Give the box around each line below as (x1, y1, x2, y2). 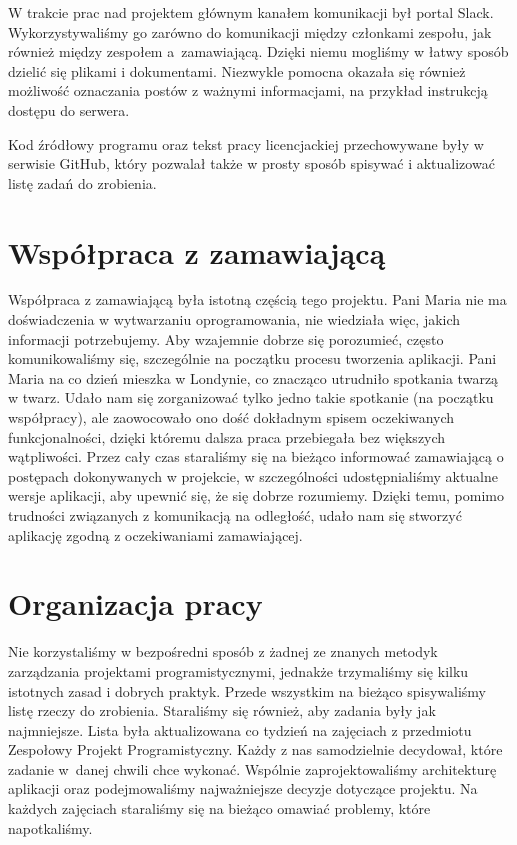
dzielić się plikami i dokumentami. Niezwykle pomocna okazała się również (8, 60, 466, 81)
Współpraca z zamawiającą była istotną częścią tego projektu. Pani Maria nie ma (8, 289, 507, 310)
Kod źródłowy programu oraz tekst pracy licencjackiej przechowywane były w (8, 133, 484, 154)
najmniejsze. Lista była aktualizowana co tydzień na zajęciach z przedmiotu (8, 719, 472, 740)
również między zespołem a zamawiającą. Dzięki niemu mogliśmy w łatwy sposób (8, 41, 509, 62)
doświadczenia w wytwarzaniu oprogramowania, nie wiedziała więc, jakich (8, 309, 461, 330)
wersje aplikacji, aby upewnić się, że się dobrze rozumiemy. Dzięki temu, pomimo (8, 485, 504, 506)
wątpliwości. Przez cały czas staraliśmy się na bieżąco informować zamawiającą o (8, 446, 504, 467)
